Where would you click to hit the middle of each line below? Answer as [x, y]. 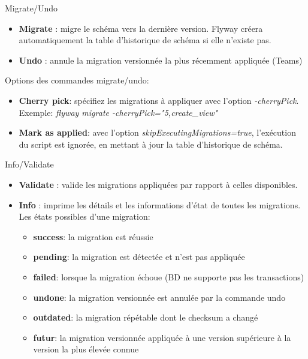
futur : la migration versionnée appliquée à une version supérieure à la [162, 337]
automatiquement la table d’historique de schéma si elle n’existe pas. [145, 40]
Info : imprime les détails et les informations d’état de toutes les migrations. [160, 204]
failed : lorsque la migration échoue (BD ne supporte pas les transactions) [169, 276]
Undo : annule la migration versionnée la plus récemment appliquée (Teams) [161, 60]
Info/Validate [29, 164]
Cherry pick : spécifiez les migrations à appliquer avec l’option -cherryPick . [159, 100]
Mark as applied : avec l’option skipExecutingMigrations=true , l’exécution [157, 132]
